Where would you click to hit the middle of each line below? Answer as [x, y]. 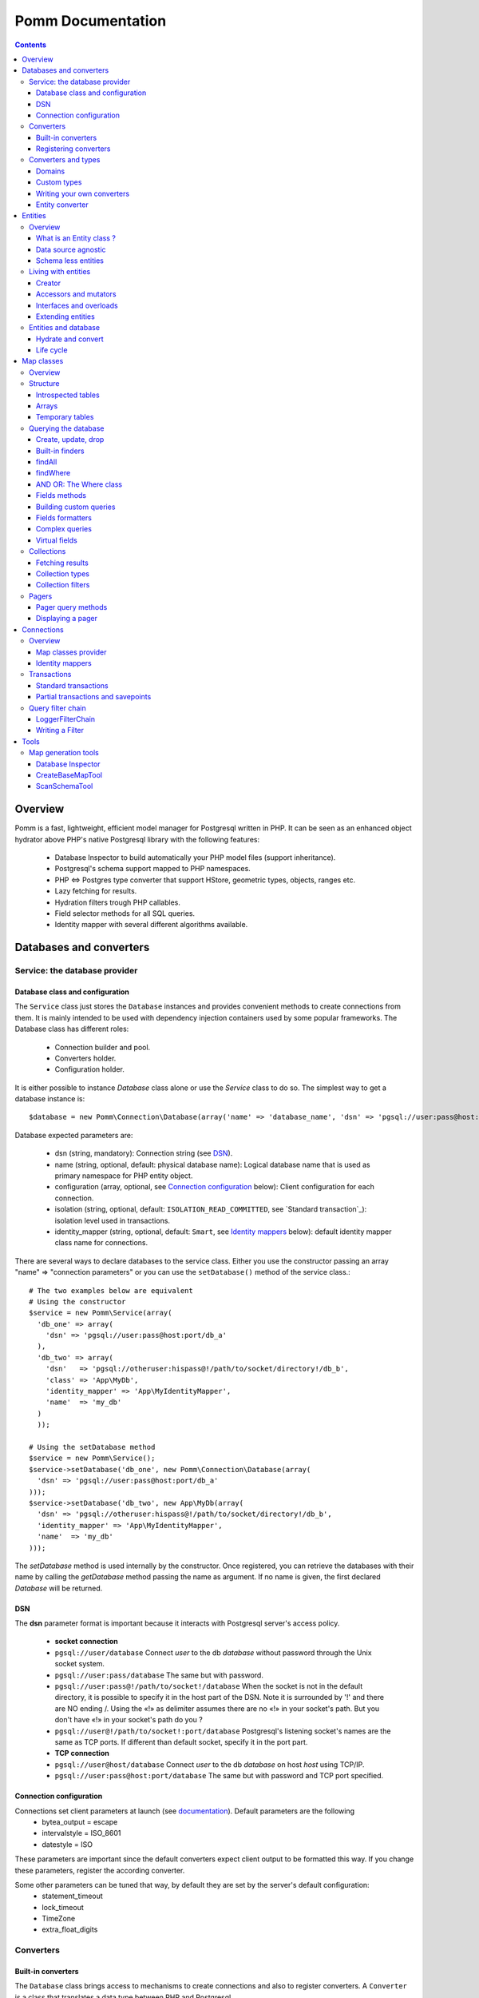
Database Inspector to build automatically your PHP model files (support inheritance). [195, 858]
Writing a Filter [60, 730]
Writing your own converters [83, 193]
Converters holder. [85, 1058]
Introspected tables [68, 395]
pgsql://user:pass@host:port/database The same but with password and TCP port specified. [219, 1776]
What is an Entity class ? [76, 238]
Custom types [59, 182]
